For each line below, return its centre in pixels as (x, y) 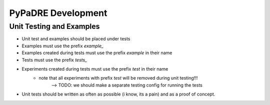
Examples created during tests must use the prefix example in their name (97, 53)
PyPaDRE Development (58, 13)
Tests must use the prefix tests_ (54, 60)
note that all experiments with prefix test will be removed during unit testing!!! (118, 78)
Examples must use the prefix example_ (63, 46)
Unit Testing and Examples (54, 26)
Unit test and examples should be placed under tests (76, 39)
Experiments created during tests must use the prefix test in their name (95, 69)
